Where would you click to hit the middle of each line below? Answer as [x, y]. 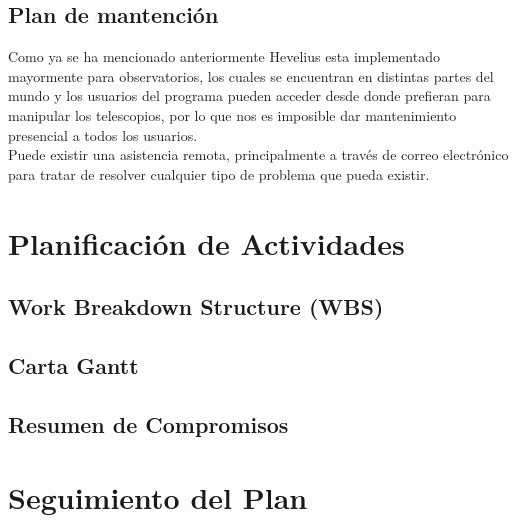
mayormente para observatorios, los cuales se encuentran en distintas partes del [251, 75]
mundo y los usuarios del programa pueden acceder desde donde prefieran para [249, 95]
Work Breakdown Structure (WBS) [196, 306]
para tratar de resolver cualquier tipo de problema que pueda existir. [219, 173]
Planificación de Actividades [206, 242]
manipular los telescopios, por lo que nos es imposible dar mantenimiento [232, 114]
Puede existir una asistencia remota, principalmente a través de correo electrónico [258, 154]
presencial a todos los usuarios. [103, 134]
